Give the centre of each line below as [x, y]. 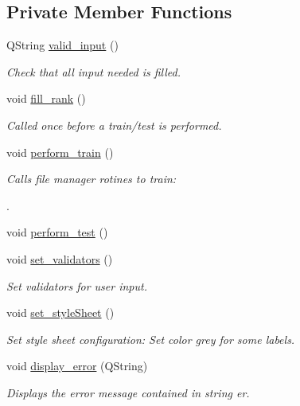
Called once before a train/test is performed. [114, 125]
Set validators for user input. [77, 285]
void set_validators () [60, 258]
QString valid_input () [62, 45]
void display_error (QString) [77, 366]
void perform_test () [57, 232]
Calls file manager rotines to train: [92, 179]
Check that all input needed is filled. [94, 71]
